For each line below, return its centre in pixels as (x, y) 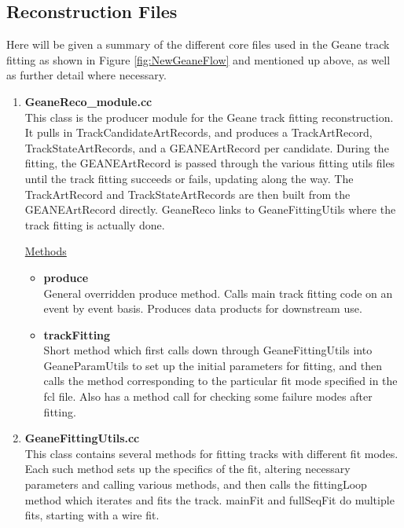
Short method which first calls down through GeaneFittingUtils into (208, 350)
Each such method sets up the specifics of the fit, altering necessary (187, 469)
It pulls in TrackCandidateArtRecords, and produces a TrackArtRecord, (198, 132)
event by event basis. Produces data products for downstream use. (203, 308)
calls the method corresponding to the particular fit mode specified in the (220, 381)
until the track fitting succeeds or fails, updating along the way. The (189, 178)
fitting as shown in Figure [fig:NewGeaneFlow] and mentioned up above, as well (198, 59)
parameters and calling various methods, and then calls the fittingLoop (196, 484)
